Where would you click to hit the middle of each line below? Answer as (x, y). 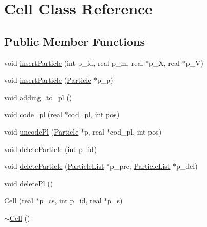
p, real (94, 131)
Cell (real (19, 201)
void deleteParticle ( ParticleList (54, 166)
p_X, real (164, 62)
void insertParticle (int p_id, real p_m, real (74, 62)
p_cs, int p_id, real (70, 201)
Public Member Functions (74, 41)
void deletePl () (29, 183)
